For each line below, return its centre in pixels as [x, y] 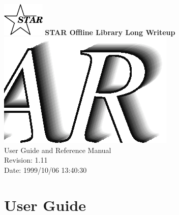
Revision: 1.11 [26, 160]
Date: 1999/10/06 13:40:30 [46, 170]
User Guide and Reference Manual [58, 150]
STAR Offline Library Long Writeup [110, 32]
